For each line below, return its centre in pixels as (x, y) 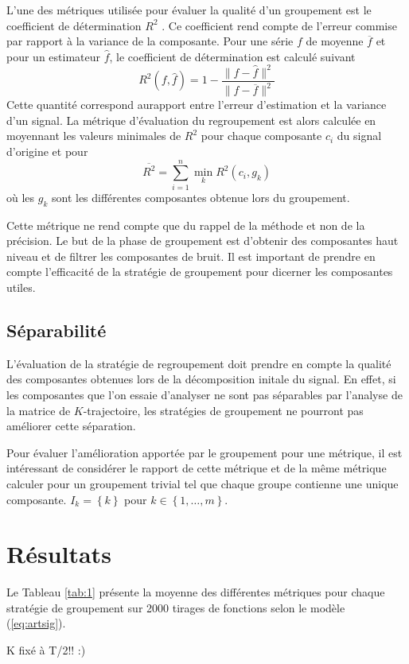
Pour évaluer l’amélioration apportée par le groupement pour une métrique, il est (204, 452)
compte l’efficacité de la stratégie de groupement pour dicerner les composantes (200, 272)
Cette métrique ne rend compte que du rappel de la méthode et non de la (186, 225)
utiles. (21, 287)
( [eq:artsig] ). (36, 623)
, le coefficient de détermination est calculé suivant (232, 56)
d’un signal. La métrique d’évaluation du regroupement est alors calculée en (191, 120)
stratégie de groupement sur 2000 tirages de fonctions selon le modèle (176, 607)
